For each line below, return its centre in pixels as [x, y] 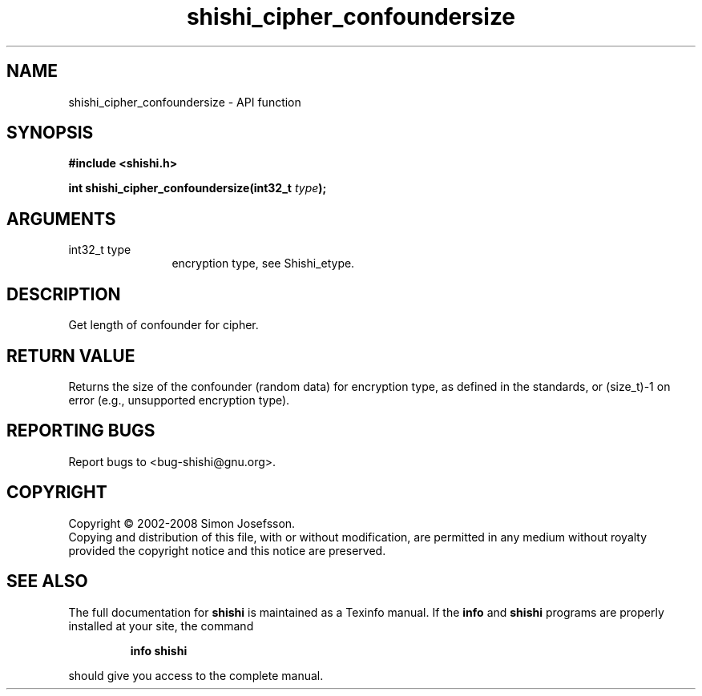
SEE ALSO [47, 581]
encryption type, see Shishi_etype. [263, 264]
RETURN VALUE [71, 356]
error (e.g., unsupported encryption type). [179, 400]
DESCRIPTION [64, 294]
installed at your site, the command [161, 626]
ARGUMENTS [61, 219]
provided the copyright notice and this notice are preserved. [227, 550]
